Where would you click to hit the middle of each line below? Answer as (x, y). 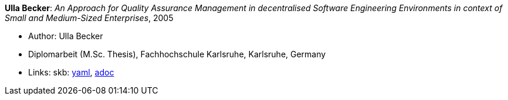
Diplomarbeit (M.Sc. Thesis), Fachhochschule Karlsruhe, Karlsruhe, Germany (177, 54)
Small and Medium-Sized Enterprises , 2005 (89, 18)
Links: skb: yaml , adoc (71, 72)
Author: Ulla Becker (66, 36)
